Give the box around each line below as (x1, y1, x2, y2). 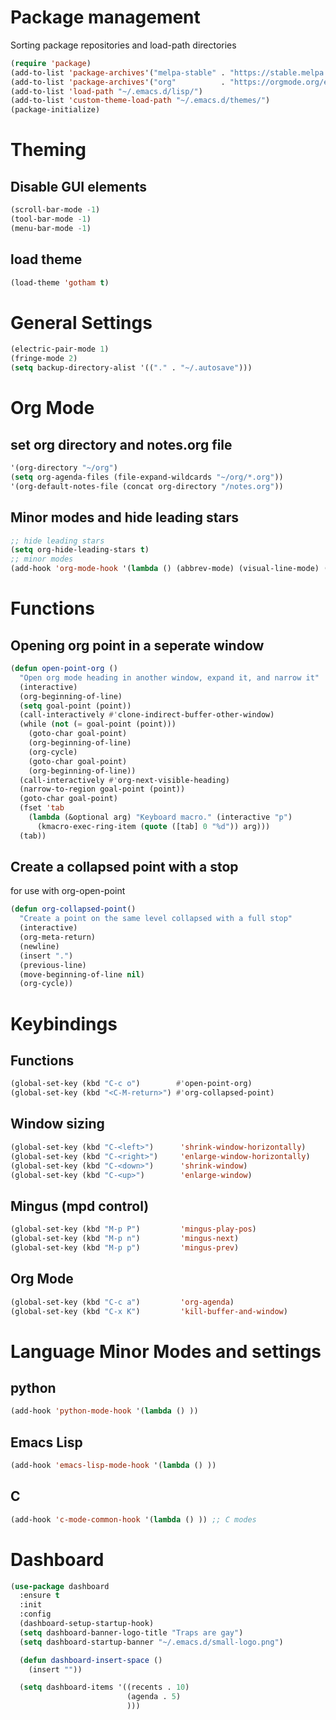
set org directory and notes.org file (10, 436, 233, 453)
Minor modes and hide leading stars (10, 509, 240, 526)
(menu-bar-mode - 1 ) (10, 223, 92, 233)
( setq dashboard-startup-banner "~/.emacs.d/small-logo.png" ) (19, 1637, 284, 1647)
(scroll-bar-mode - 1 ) (10, 205, 101, 215)
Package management (10, 6, 201, 29)
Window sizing (10, 1116, 105, 1133)
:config (19, 1609, 52, 1620)
